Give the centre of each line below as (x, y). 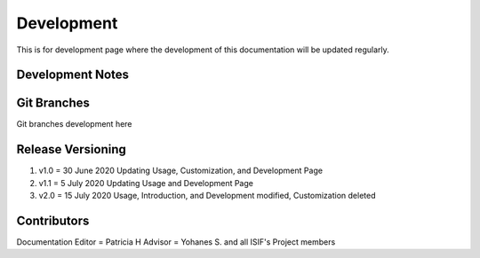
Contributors (53, 220)
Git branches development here (74, 124)
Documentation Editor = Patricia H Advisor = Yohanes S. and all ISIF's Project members (176, 242)
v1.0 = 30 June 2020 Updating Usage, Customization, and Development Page (181, 171)
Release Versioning (71, 149)
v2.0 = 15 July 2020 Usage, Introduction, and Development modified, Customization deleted (207, 196)
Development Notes (72, 75)
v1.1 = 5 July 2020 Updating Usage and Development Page (146, 183)
